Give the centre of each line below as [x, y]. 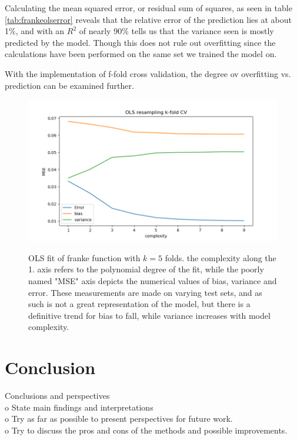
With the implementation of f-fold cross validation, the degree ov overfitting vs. [148, 73]
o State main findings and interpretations [79, 407]
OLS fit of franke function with [84, 257]
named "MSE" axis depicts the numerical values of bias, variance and [153, 281]
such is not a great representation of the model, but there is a [139, 304]
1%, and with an [35, 31]
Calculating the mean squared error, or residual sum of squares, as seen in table [148, 8]
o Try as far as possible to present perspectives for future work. [119, 419]
